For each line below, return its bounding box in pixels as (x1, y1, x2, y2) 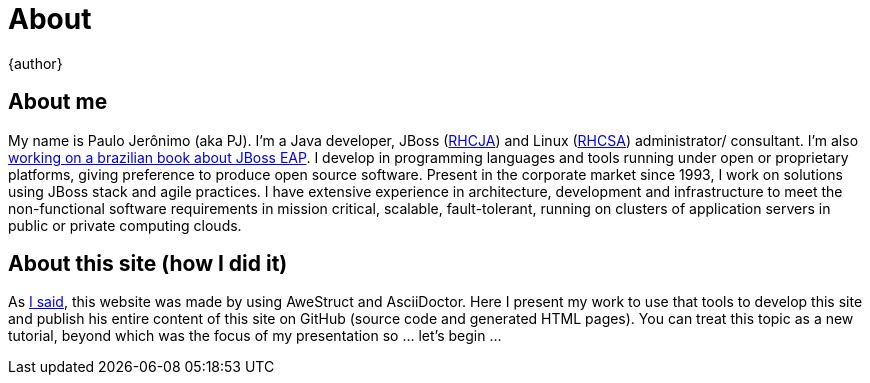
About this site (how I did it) (8, 251, 288, 277)
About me (8, 89, 108, 115)
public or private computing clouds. (8, 216, 242, 234)
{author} (8, 54, 63, 72)
